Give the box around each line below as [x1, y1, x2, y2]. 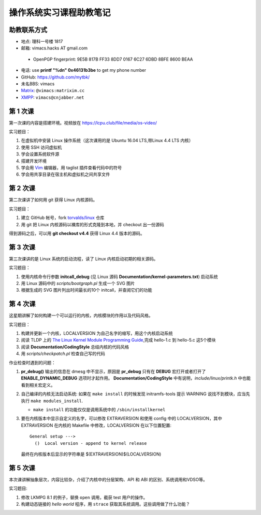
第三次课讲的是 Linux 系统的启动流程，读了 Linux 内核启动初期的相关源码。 [9, 256, 158, 262]
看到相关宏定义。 [21, 382, 55, 388]
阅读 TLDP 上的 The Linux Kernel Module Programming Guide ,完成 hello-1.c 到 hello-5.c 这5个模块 [21, 337, 216, 343]
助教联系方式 [9, 26, 47, 34]
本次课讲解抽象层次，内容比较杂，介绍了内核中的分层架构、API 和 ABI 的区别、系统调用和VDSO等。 [9, 476, 208, 482]
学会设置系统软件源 [21, 151, 59, 157]
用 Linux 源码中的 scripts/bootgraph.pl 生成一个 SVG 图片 [21, 280, 135, 286]
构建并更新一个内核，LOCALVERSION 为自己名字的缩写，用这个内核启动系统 [21, 330, 173, 336]
